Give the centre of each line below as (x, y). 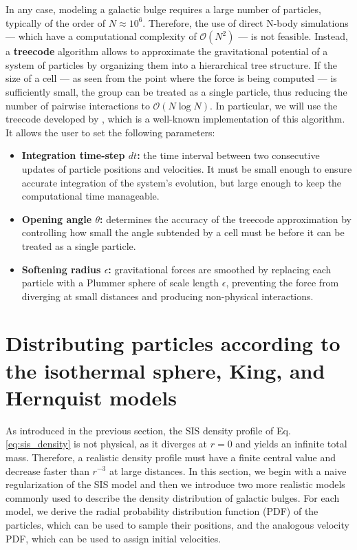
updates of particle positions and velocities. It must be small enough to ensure (187, 168)
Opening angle (57, 219)
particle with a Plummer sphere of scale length (120, 283)
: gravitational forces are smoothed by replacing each (220, 269)
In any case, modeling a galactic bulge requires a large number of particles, (163, 9)
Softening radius (61, 269)
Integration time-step (73, 155)
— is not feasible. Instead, (293, 36)
